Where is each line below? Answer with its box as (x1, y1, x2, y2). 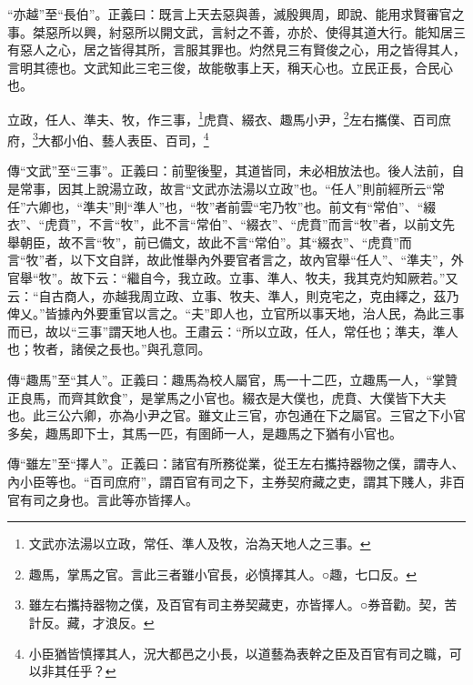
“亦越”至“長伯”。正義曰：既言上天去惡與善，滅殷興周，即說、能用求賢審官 (7, 5, 452, 23)
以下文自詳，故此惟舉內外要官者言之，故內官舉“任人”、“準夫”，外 (70, 250, 464, 269)
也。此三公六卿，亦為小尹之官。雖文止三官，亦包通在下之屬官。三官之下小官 (7, 406, 466, 425)
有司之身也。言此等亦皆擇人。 (19, 489, 198, 509)
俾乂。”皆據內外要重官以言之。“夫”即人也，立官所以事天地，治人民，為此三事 (7, 304, 465, 323)
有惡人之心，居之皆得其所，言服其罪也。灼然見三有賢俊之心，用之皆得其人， (7, 40, 466, 59)
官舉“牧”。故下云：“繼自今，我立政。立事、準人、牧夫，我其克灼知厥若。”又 (7, 268, 458, 287)
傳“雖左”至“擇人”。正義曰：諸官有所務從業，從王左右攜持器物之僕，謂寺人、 (7, 454, 465, 473)
